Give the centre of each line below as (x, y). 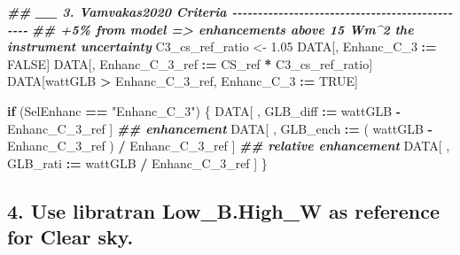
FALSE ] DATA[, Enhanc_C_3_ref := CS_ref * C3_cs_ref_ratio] (190, 63)
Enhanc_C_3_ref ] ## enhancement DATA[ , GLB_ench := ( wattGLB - (220, 128)
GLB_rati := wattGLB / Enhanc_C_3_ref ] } (137, 162)
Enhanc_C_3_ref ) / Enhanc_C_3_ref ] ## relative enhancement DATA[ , (229, 146)
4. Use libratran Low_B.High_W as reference (223, 210)
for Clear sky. (70, 237)
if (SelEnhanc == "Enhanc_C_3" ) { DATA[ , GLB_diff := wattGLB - (204, 110)
